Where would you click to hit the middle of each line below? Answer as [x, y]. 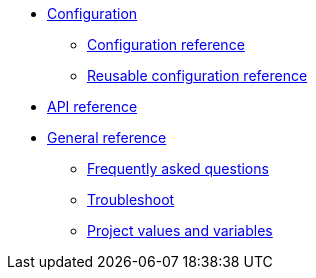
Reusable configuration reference [197, 75]
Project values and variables [180, 230]
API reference [92, 106]
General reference [107, 137]
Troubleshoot [131, 199]
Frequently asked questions [178, 168]
